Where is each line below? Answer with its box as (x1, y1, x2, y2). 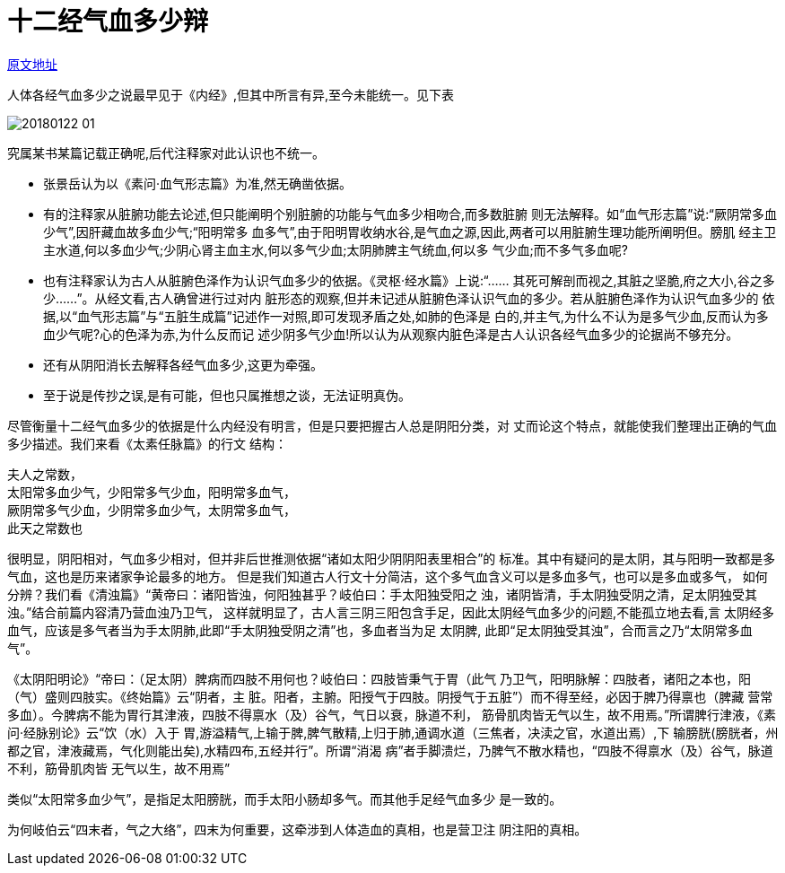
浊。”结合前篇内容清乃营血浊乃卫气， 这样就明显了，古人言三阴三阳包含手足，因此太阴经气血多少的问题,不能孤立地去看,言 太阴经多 (7, 604, 775, 620)
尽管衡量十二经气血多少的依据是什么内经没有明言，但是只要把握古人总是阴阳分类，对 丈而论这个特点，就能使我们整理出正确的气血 (7, 417, 777, 433)
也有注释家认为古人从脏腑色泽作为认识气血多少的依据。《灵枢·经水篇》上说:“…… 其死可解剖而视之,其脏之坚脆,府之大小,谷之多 (43, 272, 775, 288)
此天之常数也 (7, 520, 83, 536)
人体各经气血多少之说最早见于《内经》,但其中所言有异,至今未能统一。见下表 (7, 86, 455, 102)
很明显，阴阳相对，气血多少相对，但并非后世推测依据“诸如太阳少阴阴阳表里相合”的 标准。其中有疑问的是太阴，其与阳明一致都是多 (7, 550, 776, 566)
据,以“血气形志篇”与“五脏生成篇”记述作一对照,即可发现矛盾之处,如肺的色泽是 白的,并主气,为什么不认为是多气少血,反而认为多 (43, 308, 769, 324)
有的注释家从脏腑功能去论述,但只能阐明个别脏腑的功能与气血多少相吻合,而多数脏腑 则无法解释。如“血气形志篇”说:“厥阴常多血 (43, 205, 777, 222)
